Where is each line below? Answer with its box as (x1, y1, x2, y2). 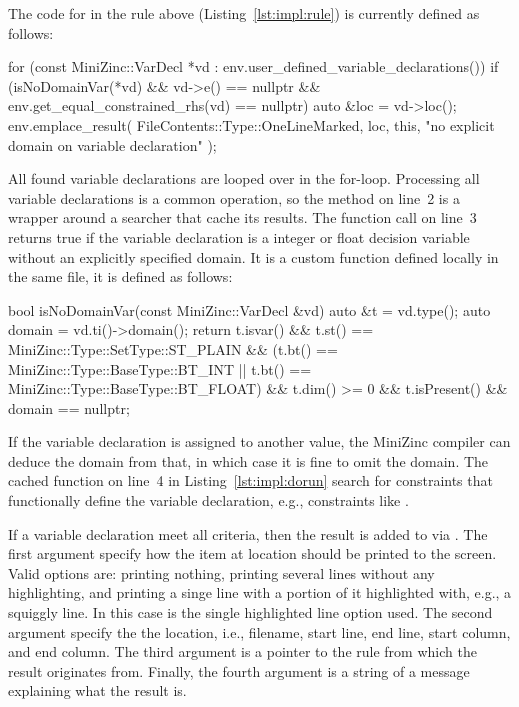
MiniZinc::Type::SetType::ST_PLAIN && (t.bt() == (8, 338, 338, 359)
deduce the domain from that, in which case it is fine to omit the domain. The (8, 450, 489, 471)
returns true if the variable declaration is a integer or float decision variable (8, 226, 470, 247)
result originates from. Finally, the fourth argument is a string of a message (8, 660, 470, 681)
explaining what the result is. (8, 680, 187, 701)
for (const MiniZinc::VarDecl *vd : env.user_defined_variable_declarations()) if (8, 56, 499, 77)
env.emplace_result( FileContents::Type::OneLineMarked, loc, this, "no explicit (8, 114, 495, 135)
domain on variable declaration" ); (8, 134, 217, 155)
